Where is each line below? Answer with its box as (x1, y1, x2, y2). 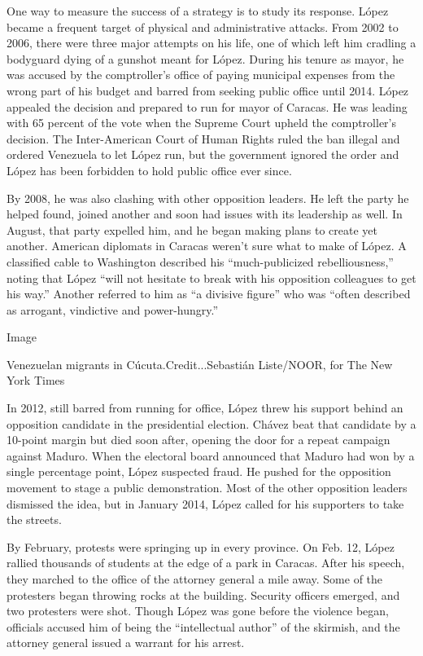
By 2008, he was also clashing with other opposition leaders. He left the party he (7, 189, 409, 206)
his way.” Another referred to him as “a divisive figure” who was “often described (7, 285, 411, 302)
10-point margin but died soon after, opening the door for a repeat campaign (7, 431, 390, 448)
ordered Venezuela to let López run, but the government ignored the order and (7, 146, 399, 163)
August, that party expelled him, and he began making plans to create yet (7, 221, 378, 238)
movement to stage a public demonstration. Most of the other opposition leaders (7, 479, 408, 496)
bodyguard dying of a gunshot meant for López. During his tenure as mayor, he (7, 50, 404, 67)
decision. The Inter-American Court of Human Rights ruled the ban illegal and (7, 130, 400, 147)
